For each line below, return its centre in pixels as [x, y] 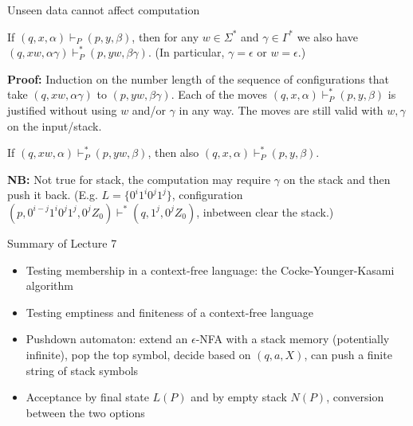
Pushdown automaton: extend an [107, 339]
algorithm [49, 285]
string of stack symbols [82, 370]
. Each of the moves [219, 94]
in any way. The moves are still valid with [281, 109]
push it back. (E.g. [53, 195]
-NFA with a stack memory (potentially [293, 339]
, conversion [355, 397]
